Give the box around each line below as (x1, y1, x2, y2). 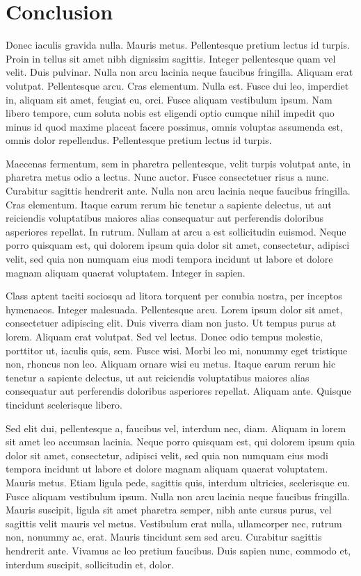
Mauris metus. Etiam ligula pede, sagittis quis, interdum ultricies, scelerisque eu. (6, 475, 351, 489)
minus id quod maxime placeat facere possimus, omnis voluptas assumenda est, (6, 119, 343, 133)
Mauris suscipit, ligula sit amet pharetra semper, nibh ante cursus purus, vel (6, 502, 332, 517)
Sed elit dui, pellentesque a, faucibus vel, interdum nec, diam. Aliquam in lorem (6, 420, 346, 435)
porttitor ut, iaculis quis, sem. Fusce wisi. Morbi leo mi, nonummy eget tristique (6, 343, 348, 357)
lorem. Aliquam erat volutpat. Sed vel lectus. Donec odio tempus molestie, (6, 329, 323, 343)
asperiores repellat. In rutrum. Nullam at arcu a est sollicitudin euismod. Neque (6, 224, 346, 238)
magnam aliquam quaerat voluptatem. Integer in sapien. (6, 265, 246, 279)
